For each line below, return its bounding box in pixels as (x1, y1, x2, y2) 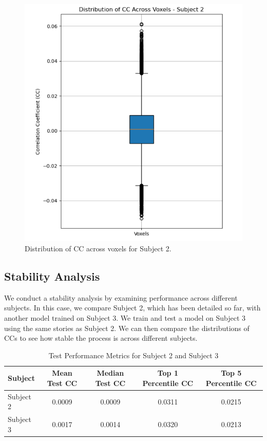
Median (97, 367, 124, 378)
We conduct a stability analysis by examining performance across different (4, 292, 238, 303)
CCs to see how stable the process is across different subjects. (4, 333, 198, 343)
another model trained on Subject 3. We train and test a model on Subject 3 (4, 313, 246, 323)
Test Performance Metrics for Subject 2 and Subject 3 (48, 350, 219, 360)
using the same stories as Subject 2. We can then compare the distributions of (4, 322, 250, 333)
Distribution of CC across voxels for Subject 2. (25, 243, 171, 254)
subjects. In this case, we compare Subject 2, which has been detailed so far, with (4, 302, 261, 313)
